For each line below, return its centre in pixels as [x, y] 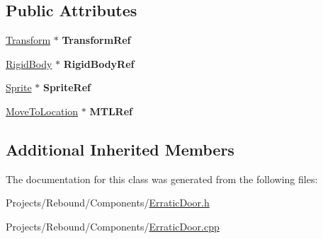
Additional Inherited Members [120, 149]
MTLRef [111, 111]
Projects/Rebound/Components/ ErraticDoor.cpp [113, 226]
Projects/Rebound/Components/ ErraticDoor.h [108, 203]
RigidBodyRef [99, 63]
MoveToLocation [42, 111]
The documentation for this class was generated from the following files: [162, 179]
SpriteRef [67, 87]
